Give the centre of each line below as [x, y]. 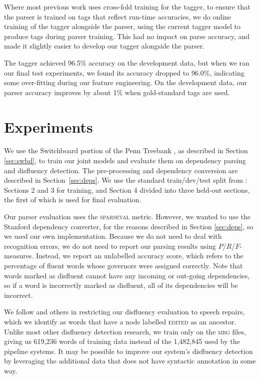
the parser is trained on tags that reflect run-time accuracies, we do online [118, 16]
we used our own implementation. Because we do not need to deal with [113, 236]
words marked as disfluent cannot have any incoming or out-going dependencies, [127, 275]
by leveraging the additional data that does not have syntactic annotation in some [130, 361]
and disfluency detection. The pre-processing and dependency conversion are [121, 170]
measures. [19, 256]
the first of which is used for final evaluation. [73, 200]
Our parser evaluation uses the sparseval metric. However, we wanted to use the [127, 217]
